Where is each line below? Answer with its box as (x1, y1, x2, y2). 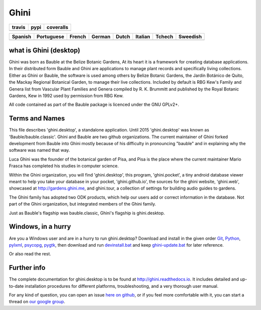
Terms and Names (9, 114, 65, 123)
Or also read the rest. (9, 251, 51, 257)
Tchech (155, 33, 174, 40)
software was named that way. (9, 148, 70, 153)
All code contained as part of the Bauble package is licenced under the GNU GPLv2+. (9, 102, 179, 107)
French (69, 33, 87, 40)
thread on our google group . (9, 299, 65, 305)
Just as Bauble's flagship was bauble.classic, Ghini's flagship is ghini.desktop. (9, 210, 165, 216)
